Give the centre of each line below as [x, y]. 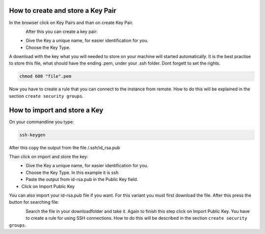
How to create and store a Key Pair [63, 11]
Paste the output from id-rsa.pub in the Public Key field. [82, 179]
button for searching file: [34, 202]
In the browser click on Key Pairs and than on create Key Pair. [71, 23]
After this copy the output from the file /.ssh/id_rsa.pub [65, 147]
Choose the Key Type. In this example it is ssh [72, 173]
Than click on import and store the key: [49, 157]
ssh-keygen [32, 135]
